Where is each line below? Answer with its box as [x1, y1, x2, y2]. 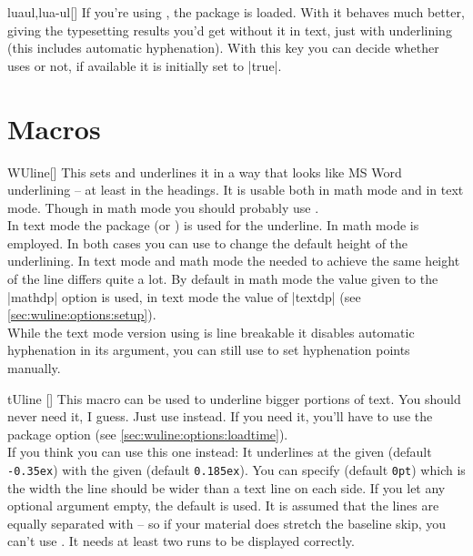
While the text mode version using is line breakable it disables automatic [7, 322, 415, 341]
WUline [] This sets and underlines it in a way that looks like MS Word [7, 162, 402, 181]
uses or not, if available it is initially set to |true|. [7, 56, 282, 75]
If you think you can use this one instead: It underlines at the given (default [7, 442, 432, 461]
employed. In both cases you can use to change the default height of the [7, 233, 408, 252]
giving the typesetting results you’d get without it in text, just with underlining [7, 20, 452, 39]
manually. [7, 359, 61, 378]
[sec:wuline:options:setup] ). [7, 305, 156, 324]
